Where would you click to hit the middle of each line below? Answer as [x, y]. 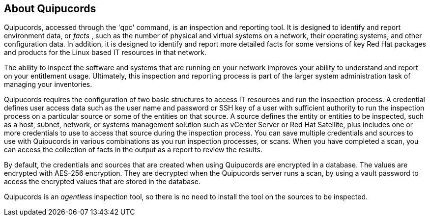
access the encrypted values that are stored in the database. [102, 182]
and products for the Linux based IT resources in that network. [105, 53]
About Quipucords [50, 9]
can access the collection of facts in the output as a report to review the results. [133, 150]
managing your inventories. [48, 84]
